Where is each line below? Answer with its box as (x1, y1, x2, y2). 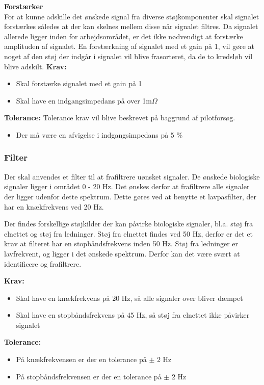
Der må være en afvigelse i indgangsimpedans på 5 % (16, 129, 183, 140)
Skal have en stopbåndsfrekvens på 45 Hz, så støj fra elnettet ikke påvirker (16, 310, 250, 320)
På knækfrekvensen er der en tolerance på (16, 354, 147, 365)
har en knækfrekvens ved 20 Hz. (4, 201, 104, 212)
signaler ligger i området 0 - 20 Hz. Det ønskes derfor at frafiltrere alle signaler (4, 181, 250, 192)
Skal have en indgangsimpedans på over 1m (16, 95, 152, 106)
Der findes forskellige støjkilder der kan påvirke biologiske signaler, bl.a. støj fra (4, 218, 253, 229)
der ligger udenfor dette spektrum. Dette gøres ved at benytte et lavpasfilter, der (4, 191, 256, 201)
